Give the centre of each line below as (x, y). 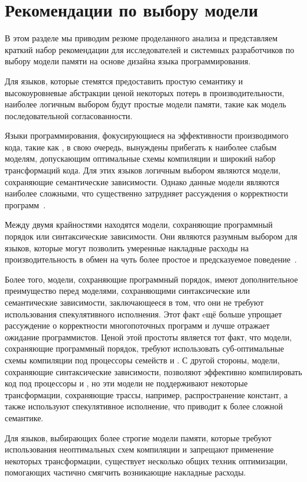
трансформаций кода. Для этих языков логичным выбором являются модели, (143, 170)
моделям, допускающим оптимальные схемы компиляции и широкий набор (140, 158)
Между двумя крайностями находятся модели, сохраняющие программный (139, 224)
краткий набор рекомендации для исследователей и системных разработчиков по (150, 49)
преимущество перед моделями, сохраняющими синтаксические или (128, 291)
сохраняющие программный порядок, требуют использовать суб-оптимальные (144, 348)
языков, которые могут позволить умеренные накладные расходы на (127, 247)
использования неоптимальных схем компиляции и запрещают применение (139, 449)
